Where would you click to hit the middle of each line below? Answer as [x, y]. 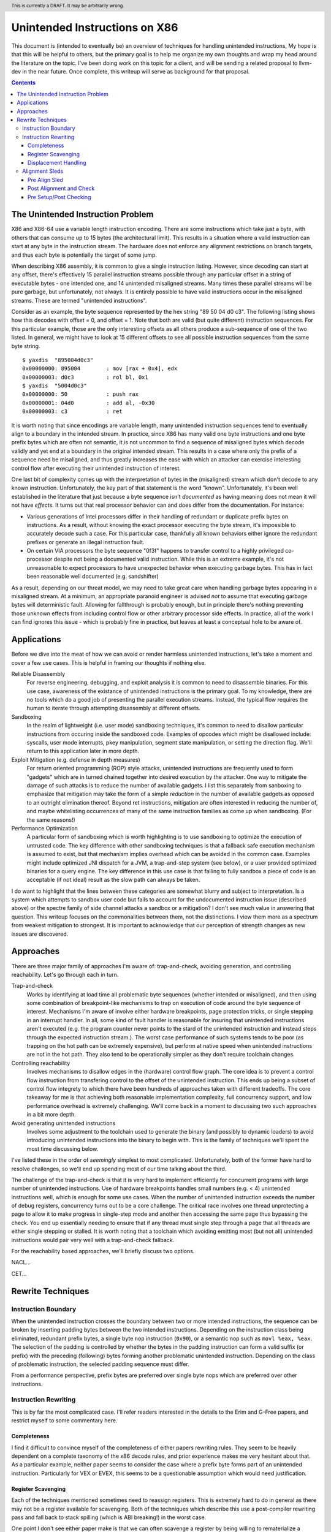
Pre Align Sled [46, 180]
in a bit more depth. [51, 1115]
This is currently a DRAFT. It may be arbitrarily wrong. [68, 6]
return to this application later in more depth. [83, 751]
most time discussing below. [63, 1148]
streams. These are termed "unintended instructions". [79, 300]
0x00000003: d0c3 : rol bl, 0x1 [85, 377]
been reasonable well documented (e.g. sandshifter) [93, 577]
